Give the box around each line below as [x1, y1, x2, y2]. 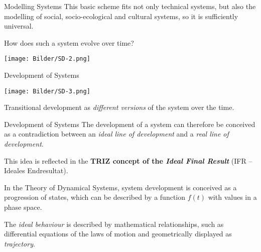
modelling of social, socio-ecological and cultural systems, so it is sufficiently [4, 11, 238, 21]
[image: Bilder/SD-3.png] [4, 87, 90, 95]
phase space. [4, 202, 42, 212]
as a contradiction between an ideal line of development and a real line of [4, 129, 229, 139]
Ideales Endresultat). [4, 165, 68, 176]
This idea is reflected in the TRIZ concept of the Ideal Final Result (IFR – [4, 155, 252, 166]
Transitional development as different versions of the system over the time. [4, 102, 234, 112]
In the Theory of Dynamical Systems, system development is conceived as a [4, 182, 237, 192]
